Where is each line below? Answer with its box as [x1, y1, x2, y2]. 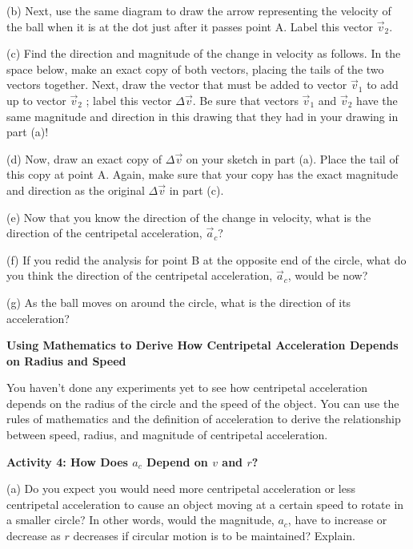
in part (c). [169, 181, 224, 198]
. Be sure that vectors [192, 91, 299, 108]
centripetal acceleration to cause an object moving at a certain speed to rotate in [6, 495, 404, 512]
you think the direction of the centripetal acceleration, [6, 267, 273, 284]
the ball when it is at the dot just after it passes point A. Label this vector [6, 18, 374, 34]
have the [356, 91, 398, 108]
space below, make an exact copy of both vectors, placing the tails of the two [6, 60, 384, 77]
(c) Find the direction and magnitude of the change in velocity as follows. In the [6, 45, 401, 62]
